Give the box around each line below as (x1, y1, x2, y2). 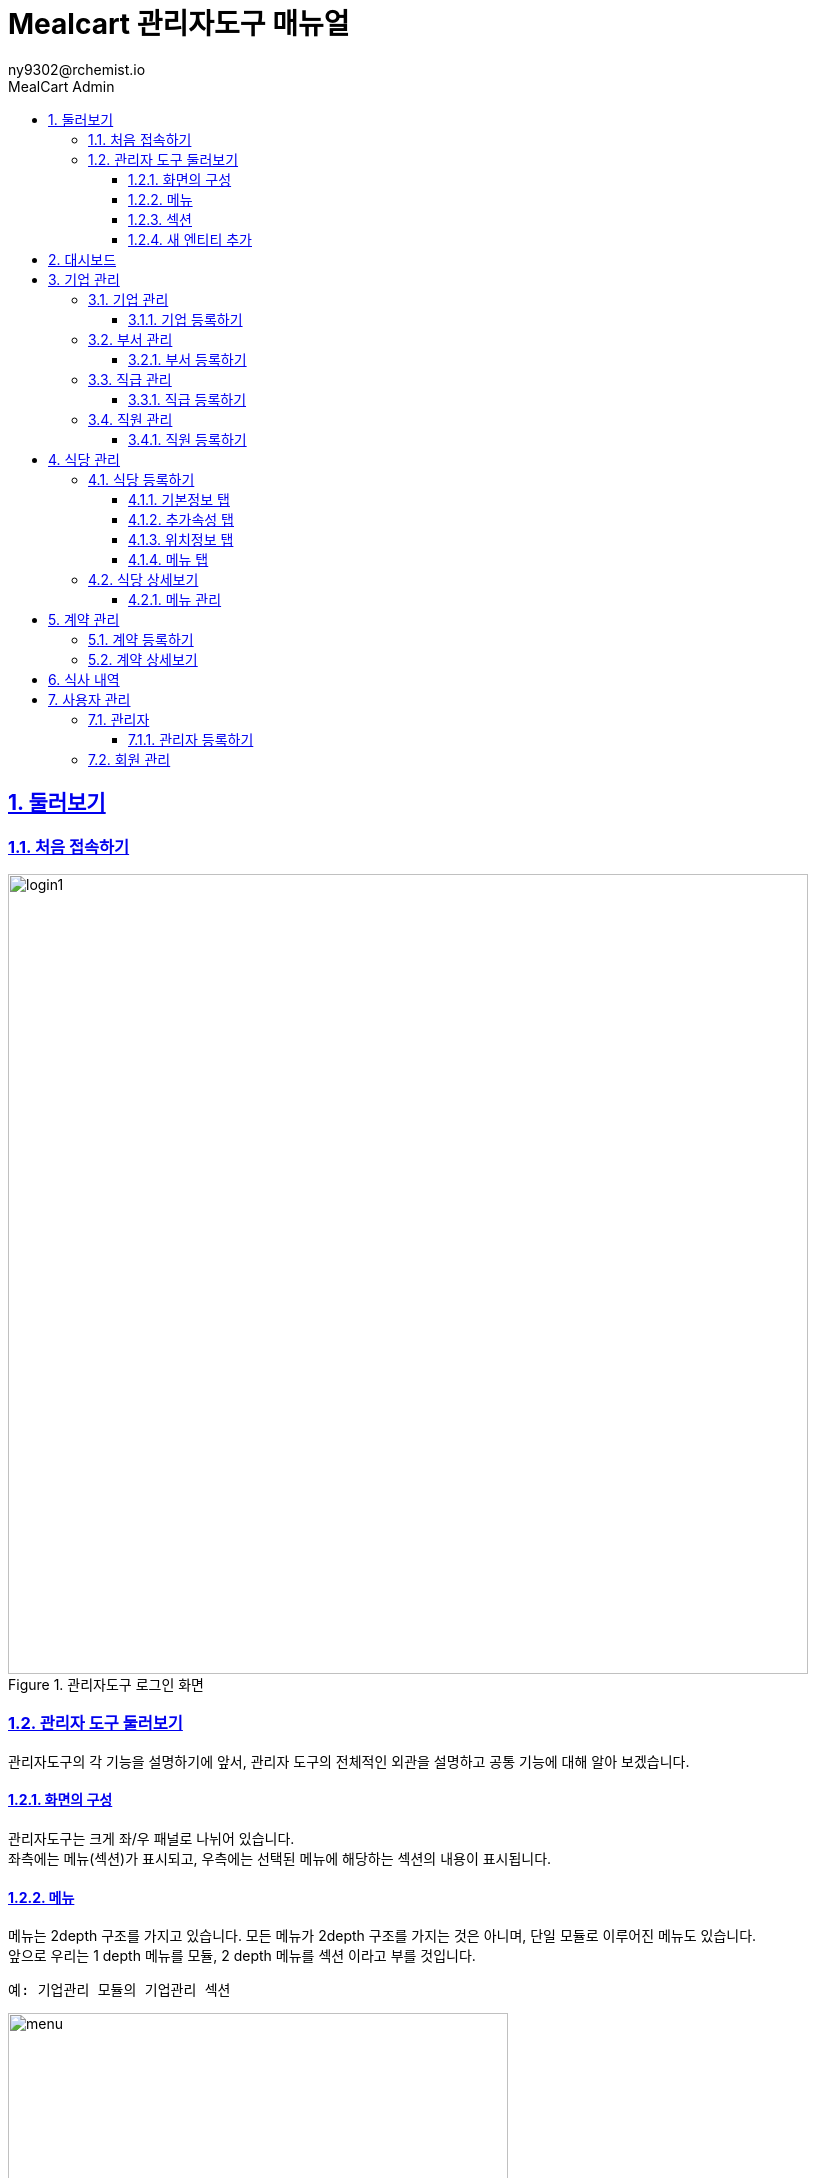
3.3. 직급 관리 (88, 370, 172, 388)
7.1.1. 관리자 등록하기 (128, 730, 254, 748)
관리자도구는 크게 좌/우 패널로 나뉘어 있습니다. (8, 1829, 295, 1847)
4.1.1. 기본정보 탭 (128, 490, 230, 508)
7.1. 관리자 (88, 710, 150, 728)
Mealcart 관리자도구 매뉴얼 (8, 7, 350, 41)
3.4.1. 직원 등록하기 (128, 430, 247, 448)
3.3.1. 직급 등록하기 (128, 390, 247, 408)
